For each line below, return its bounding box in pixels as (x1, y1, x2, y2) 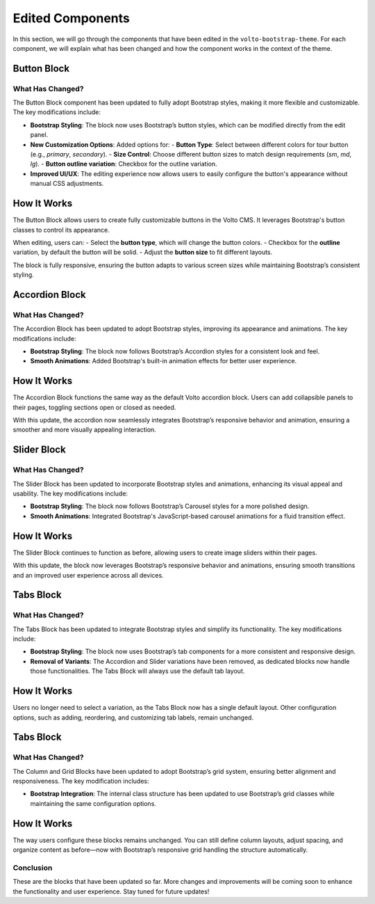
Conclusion (12, 863, 53, 873)
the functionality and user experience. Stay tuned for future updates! (12, 887, 210, 896)
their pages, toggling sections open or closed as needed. (12, 403, 176, 411)
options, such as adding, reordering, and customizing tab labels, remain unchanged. (12, 713, 253, 722)
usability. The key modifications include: (12, 489, 128, 498)
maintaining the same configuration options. (30, 799, 156, 807)
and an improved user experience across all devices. (12, 571, 164, 579)
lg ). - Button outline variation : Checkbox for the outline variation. (30, 160, 218, 168)
